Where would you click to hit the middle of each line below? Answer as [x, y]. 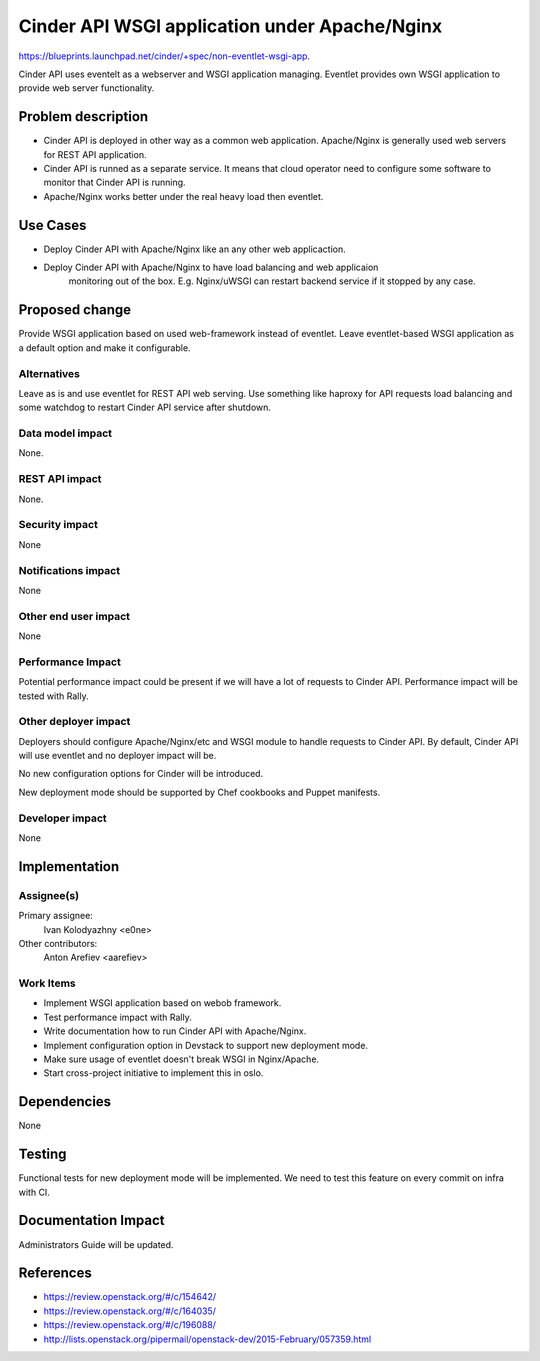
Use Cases [52, 225]
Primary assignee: [56, 916]
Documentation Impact [91, 1220]
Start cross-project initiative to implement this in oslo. [153, 1073]
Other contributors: [58, 943]
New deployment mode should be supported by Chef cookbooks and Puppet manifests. [199, 792]
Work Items [47, 983]
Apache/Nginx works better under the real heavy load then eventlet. [183, 196]
